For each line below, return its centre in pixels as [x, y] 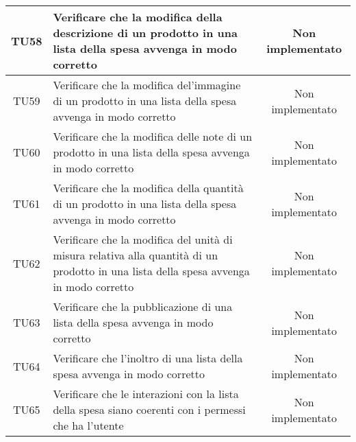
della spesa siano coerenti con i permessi [149, 409]
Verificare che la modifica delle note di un [153, 136]
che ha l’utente [88, 425]
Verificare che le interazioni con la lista [146, 394]
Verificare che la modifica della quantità [148, 188]
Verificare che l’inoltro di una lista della [148, 358]
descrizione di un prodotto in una [145, 33]
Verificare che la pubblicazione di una [143, 306]
